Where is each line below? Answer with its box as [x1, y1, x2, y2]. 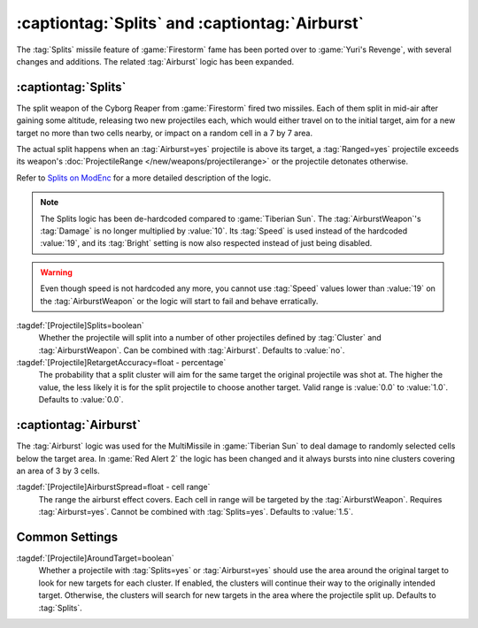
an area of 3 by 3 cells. [16, 465, 101, 476]
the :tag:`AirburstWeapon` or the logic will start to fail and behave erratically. [40, 295, 319, 306]
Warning [40, 266, 73, 278]
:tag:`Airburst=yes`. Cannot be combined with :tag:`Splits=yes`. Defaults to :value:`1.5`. [38, 507, 354, 517]
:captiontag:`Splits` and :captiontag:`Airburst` [16, 13, 365, 33]
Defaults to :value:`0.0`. [38, 394, 124, 405]
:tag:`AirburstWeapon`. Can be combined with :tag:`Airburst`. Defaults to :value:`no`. [38, 345, 345, 356]
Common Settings [16, 529, 119, 544]
